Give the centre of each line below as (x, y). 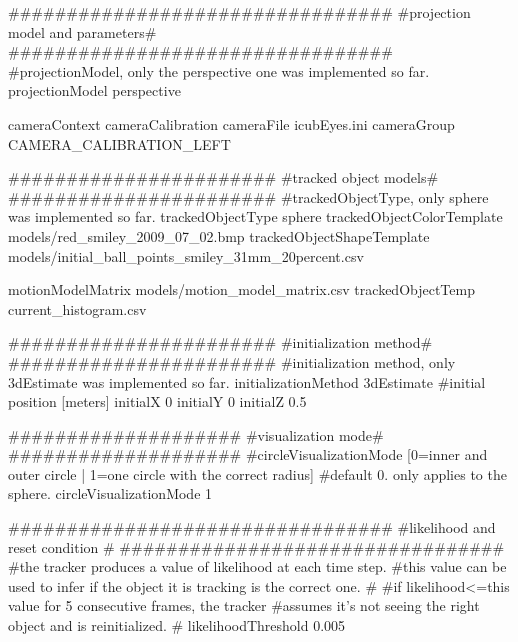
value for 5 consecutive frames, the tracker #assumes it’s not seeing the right (244, 605)
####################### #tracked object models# (223, 177)
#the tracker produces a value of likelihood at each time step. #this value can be (257, 566)
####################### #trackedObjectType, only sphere (248, 196)
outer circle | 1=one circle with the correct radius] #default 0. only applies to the (257, 473)
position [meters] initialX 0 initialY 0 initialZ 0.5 (157, 401)
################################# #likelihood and (252, 527)
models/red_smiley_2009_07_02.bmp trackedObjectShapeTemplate (219, 235)
